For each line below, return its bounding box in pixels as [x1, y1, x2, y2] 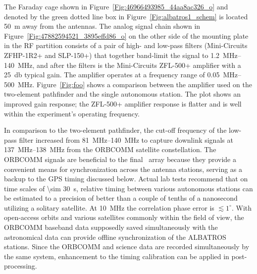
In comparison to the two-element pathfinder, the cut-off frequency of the [4, 125, 227, 135]
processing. [4, 261, 37, 271]
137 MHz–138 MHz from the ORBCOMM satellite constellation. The [4, 144, 216, 155]
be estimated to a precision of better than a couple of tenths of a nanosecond [4, 193, 238, 203]
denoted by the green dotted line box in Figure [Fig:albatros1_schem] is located [4, 11, 248, 21]
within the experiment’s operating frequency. [4, 108, 140, 118]
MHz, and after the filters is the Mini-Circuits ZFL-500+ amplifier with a [17, 59, 241, 70]
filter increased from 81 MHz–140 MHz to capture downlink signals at [19, 134, 233, 145]
